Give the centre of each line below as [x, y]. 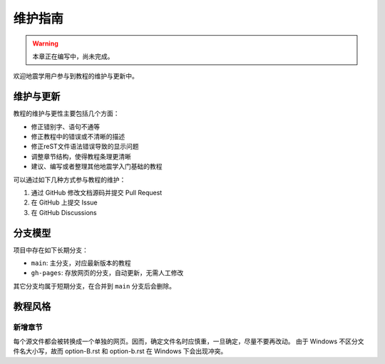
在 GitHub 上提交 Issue [64, 202]
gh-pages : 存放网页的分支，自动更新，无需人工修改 [107, 273]
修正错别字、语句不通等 [65, 126]
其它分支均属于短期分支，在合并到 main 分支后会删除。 [94, 286]
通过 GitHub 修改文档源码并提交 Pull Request [97, 192]
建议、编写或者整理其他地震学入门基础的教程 [97, 167]
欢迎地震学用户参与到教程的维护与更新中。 [76, 76]
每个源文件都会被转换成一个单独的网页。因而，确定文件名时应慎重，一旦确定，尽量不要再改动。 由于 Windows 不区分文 [189, 341]
